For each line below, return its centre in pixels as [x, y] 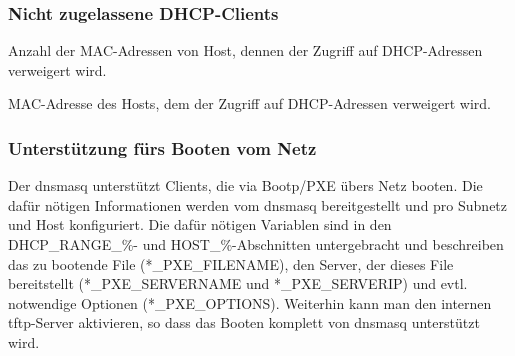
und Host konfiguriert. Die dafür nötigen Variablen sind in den [200, 224]
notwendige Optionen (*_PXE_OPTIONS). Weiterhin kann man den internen [250, 302]
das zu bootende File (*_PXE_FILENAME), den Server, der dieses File [231, 263]
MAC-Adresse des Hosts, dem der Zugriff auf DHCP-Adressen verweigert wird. [249, 103]
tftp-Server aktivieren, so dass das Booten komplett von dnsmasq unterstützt [244, 322]
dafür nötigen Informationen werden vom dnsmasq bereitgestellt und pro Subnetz [258, 204]
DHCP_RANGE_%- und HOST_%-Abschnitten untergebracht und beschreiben [256, 244]
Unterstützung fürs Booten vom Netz [162, 147]
